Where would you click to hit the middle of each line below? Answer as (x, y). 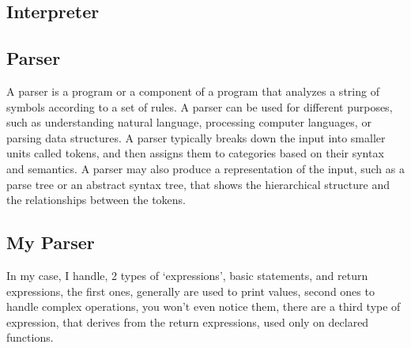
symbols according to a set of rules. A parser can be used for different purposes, (200, 106)
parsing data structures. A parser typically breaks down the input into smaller (196, 137)
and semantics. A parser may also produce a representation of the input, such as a (205, 168)
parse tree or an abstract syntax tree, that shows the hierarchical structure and (198, 184)
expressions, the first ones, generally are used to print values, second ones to (190, 291)
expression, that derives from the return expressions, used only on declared (188, 322)
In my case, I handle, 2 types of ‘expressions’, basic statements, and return (187, 275)
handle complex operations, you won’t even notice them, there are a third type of (204, 306)
